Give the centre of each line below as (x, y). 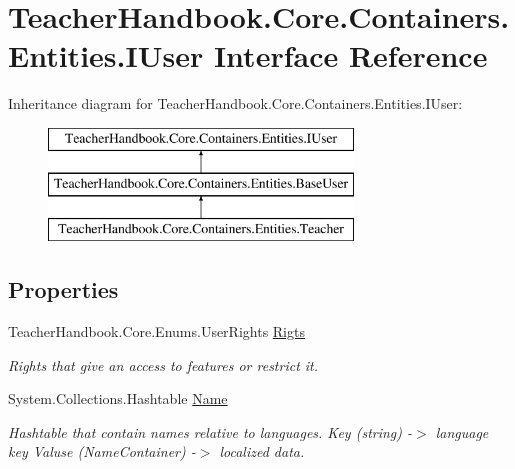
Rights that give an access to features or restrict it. (163, 364)
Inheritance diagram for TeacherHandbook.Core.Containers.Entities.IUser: (235, 103)
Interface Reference (350, 55)
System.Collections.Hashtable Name (118, 398)
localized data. (262, 451)
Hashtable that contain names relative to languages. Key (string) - (210, 431)
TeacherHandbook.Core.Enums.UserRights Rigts (156, 331)
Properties (63, 289)
